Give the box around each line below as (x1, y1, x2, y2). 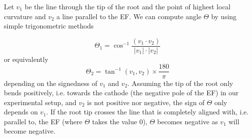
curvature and (4, 11, 46, 21)
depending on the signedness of (4, 78, 98, 88)
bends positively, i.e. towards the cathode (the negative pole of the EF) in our (4, 87, 239, 98)
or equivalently (4, 54, 49, 64)
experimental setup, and (4, 97, 77, 107)
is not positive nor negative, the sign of (87, 97, 205, 107)
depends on (4, 107, 38, 117)
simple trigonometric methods (4, 21, 94, 31)
